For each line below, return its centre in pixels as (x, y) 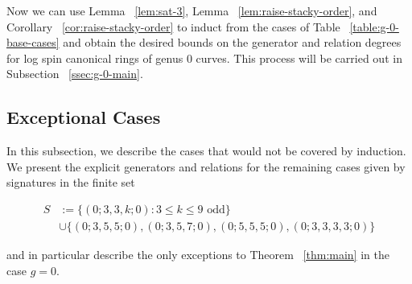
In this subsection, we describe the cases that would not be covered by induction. (206, 151)
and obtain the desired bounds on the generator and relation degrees (232, 42)
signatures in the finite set (71, 182)
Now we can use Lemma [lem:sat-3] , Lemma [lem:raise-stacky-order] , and (192, 10)
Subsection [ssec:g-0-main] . (75, 74)
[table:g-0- (374, 26)
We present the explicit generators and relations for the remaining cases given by (206, 166)
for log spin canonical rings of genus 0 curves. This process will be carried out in (204, 58)
